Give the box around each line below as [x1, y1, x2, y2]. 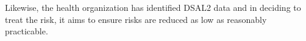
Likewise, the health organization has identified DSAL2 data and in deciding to [5, 1, 301, 13]
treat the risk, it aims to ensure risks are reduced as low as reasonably [5, 13, 267, 25]
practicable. [5, 25, 48, 37]
